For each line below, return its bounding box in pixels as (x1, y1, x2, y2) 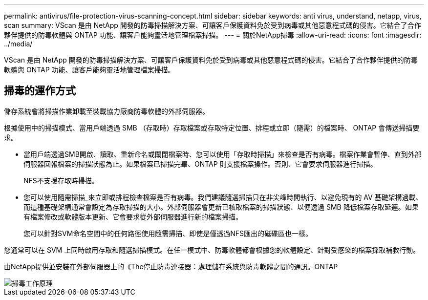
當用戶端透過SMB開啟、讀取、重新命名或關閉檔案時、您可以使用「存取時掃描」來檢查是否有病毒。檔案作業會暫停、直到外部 (23, 150, 422, 158)
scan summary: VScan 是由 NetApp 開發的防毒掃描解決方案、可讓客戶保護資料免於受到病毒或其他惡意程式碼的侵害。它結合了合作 (4, 21, 421, 29)
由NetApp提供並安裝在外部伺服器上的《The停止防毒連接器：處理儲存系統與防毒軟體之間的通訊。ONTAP (4, 262, 338, 271)
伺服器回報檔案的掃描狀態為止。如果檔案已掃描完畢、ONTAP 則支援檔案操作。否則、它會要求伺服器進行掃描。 (23, 159, 377, 168)
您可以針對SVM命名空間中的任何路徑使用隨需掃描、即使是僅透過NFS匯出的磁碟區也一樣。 (23, 229, 313, 237)
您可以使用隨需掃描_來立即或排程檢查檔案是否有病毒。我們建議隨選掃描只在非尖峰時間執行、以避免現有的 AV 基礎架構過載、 (23, 193, 423, 201)
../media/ (4, 40, 33, 48)
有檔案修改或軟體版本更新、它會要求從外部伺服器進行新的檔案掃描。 (23, 212, 242, 221)
